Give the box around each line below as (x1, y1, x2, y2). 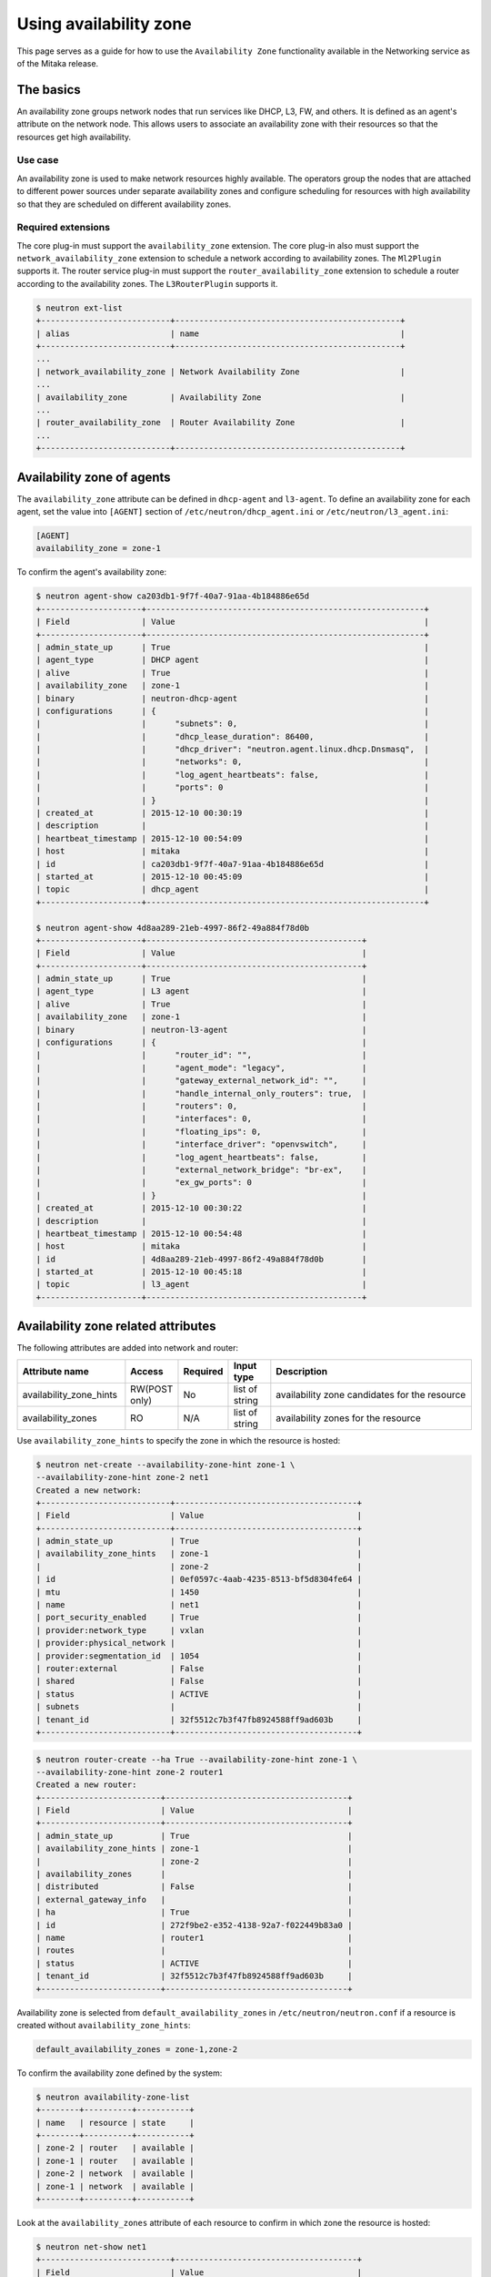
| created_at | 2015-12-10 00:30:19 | (35, 808, 429, 819)
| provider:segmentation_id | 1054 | (35, 1650, 363, 1661)
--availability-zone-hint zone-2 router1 (35, 1767, 224, 1777)
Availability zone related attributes (16, 1319, 216, 1334)
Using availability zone (16, 14, 193, 34)
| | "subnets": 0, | (35, 719, 429, 729)
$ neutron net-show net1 (35, 2241, 147, 2251)
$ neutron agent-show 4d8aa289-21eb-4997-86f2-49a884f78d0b (35, 923, 310, 933)
